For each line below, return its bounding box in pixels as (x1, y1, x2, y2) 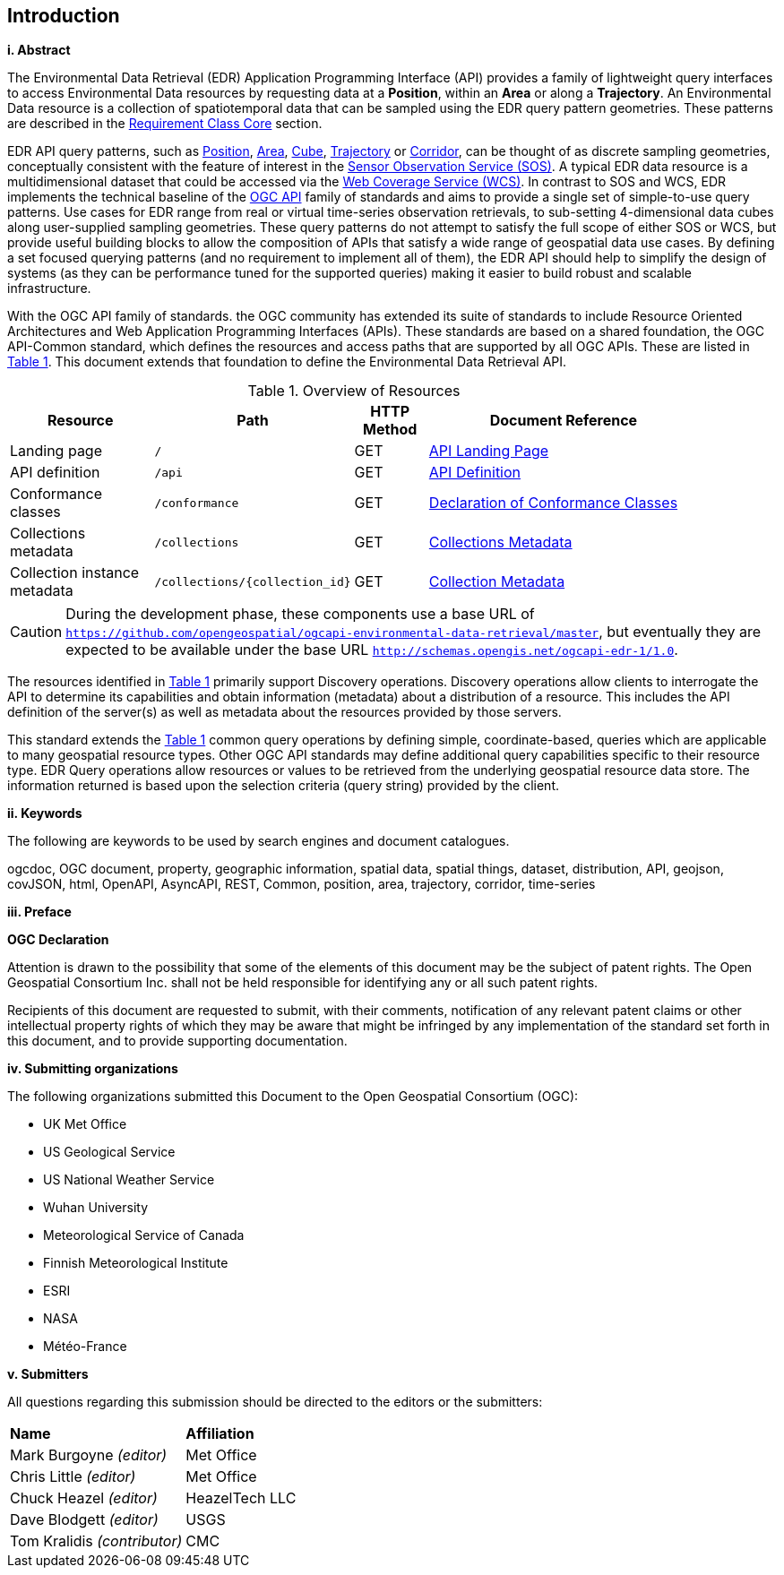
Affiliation (185, 1424, 254, 1443)
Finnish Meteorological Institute (43, 1255, 228, 1271)
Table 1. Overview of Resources (247, 382, 461, 400)
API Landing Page (428, 442, 549, 460)
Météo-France (43, 1338, 127, 1355)
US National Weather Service (43, 1172, 215, 1188)
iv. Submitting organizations (7, 1061, 178, 1077)
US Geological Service (43, 1144, 176, 1160)
